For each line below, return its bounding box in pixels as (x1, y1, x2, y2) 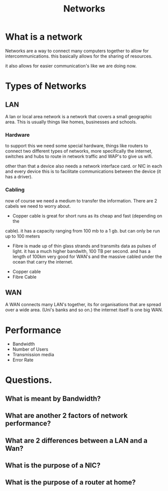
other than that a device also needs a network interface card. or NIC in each (5, 163, 162, 169)
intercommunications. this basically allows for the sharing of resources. (5, 53, 153, 59)
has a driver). (5, 174, 33, 180)
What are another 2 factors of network (5, 411, 128, 420)
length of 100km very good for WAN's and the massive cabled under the (12, 254, 162, 260)
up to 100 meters (5, 233, 40, 239)
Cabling (5, 186, 25, 193)
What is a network (5, 31, 83, 43)
